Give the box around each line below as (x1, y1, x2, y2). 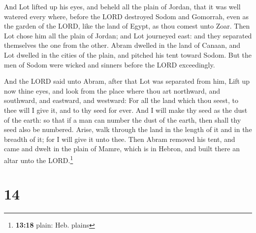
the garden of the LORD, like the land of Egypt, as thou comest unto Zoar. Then (4, 21, 250, 31)
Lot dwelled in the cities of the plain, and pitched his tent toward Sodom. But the (4, 49, 252, 60)
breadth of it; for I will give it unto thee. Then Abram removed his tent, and (4, 133, 235, 144)
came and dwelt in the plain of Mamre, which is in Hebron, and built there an (4, 143, 240, 154)
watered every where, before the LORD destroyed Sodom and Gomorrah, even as (4, 11, 249, 21)
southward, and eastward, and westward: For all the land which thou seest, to (4, 95, 238, 105)
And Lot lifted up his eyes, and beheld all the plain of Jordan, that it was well (4, 1, 241, 11)
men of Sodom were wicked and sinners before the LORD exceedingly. (4, 59, 215, 69)
